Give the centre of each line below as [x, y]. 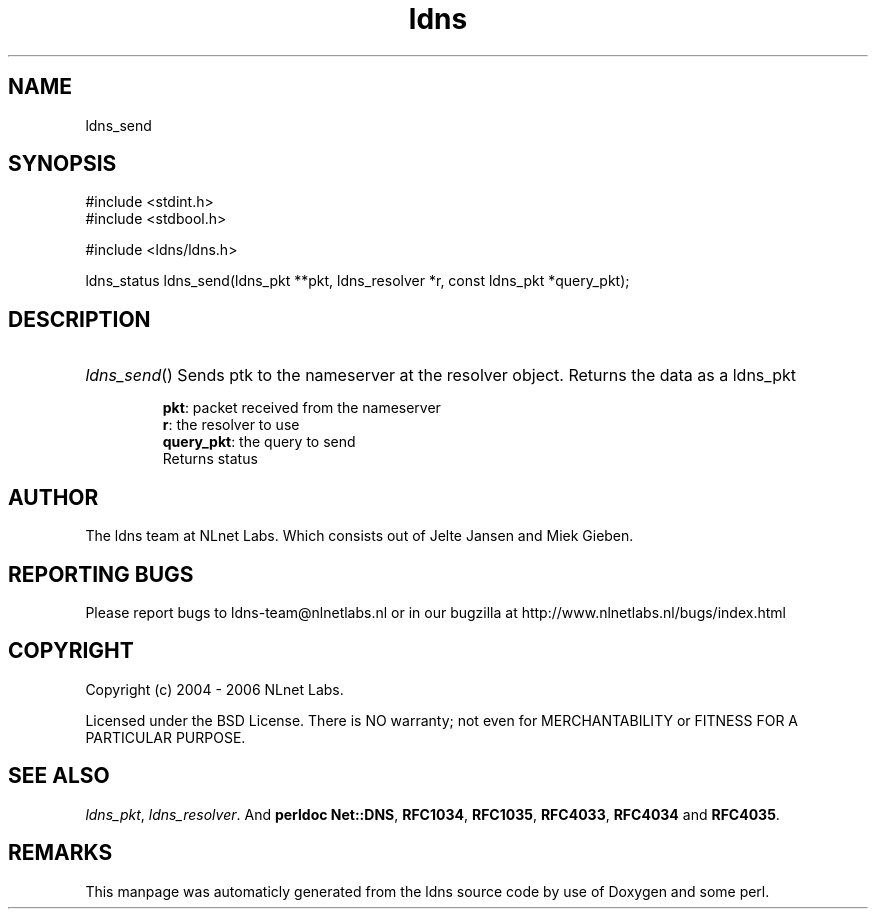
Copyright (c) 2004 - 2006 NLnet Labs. [214, 689]
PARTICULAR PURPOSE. [165, 737]
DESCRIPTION [79, 319]
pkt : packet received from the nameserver [301, 408]
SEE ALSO [59, 776]
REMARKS [60, 853]
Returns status [210, 459]
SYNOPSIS [62, 164]
